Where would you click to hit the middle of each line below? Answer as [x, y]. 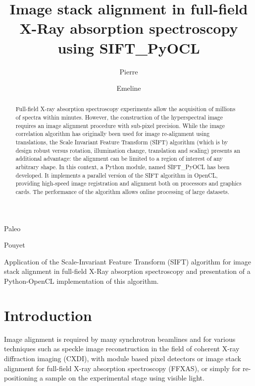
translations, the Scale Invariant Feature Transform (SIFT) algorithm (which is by [122, 142]
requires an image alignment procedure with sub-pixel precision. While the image [120, 125]
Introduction [48, 315]
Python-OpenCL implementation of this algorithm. [81, 281]
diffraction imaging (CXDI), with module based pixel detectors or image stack [123, 358]
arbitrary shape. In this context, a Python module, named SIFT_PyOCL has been [123, 167]
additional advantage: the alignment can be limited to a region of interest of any [119, 159]
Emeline [129, 88]
